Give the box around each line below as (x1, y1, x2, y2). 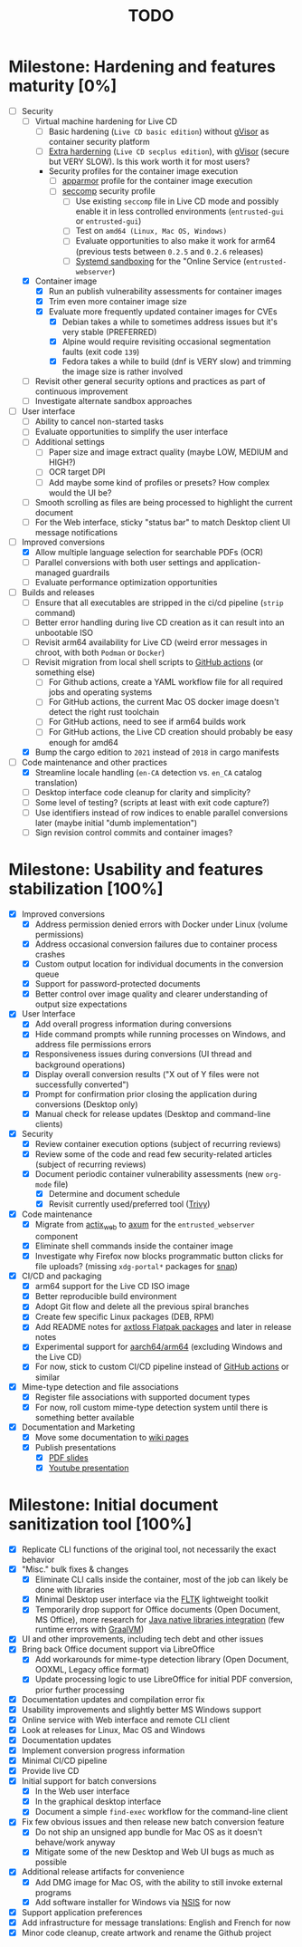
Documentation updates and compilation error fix (21, 1693, 205, 1704)
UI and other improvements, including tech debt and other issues (21, 1634, 264, 1644)
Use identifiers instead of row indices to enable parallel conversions (34, 807, 288, 818)
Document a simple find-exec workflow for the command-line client (34, 1807, 288, 1817)
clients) (34, 1118, 63, 1129)
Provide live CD (21, 1765, 80, 1776)
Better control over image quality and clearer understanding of (34, 988, 269, 999)
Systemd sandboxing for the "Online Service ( (75, 255, 247, 266)
